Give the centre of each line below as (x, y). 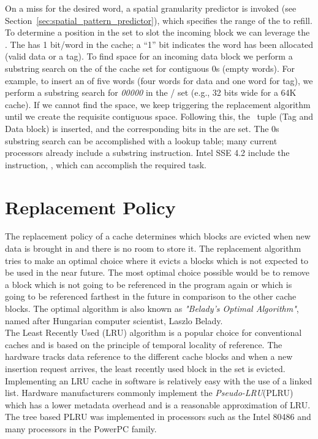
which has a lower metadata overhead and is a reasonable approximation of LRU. (158, 404)
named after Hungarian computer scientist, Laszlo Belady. (114, 320)
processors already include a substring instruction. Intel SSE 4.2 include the (147, 153)
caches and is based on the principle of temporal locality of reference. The (144, 344)
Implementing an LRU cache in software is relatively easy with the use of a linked (159, 380)
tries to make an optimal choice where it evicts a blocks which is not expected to (157, 260)
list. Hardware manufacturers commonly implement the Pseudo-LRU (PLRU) (149, 393)
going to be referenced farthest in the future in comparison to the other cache (151, 296)
